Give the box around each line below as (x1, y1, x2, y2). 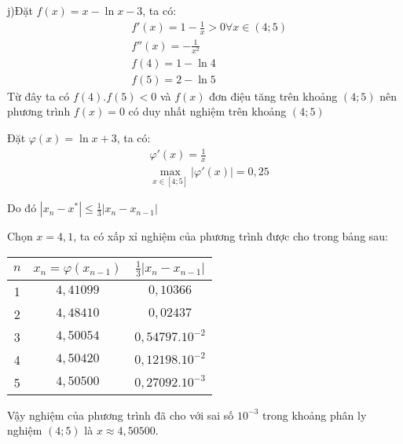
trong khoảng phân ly (262, 406, 367, 423)
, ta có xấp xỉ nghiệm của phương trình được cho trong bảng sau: (73, 228, 388, 244)
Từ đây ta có (7, 87, 70, 104)
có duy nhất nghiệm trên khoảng (128, 103, 287, 119)
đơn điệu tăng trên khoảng (209, 87, 338, 104)
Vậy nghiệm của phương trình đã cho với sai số (7, 406, 234, 423)
